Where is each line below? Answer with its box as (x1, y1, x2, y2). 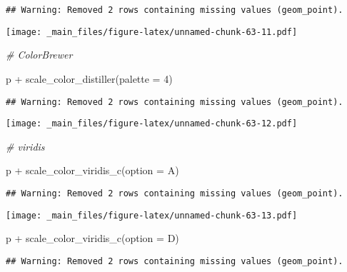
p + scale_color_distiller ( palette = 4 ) (6, 71, 173, 86)
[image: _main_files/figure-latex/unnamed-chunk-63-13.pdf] (6, 210, 298, 221)
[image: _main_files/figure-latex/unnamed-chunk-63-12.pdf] (6, 119, 298, 129)
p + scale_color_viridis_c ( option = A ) (6, 163, 179, 178)
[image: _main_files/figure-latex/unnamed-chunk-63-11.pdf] (6, 26, 298, 37)
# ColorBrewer (6, 47, 73, 62)
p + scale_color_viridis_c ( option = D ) (6, 231, 179, 246)
